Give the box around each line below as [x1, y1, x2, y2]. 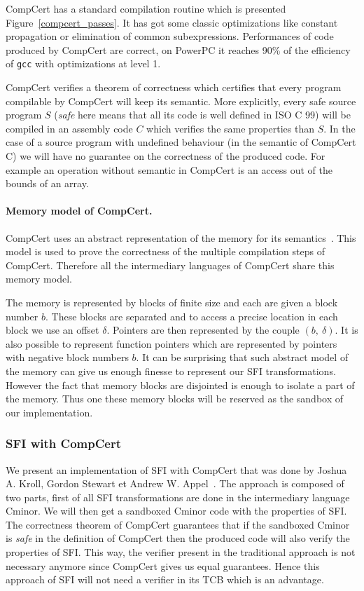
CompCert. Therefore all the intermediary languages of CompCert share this [6, 257, 335, 272]
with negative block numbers [6, 350, 129, 365]
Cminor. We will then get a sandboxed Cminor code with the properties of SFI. [6, 503, 347, 518]
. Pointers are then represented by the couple [106, 322, 300, 337]
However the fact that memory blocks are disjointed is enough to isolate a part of [6, 377, 355, 392]
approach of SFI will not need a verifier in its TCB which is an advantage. [6, 572, 324, 587]
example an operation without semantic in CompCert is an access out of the [6, 162, 333, 177]
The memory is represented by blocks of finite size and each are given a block [6, 294, 338, 309]
